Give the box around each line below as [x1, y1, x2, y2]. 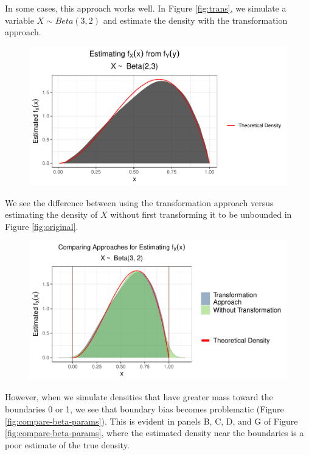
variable [5, 13, 34, 26]
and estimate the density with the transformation [103, 13, 288, 26]
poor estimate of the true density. [5, 438, 130, 451]
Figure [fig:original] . [5, 220, 78, 232]
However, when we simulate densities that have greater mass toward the [5, 391, 273, 403]
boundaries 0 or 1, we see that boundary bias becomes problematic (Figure [5, 402, 284, 415]
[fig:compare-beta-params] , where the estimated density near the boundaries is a [5, 426, 304, 439]
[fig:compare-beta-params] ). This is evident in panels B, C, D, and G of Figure [5, 414, 298, 427]
